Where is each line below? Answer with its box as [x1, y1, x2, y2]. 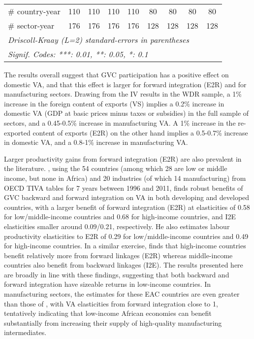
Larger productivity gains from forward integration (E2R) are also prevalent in [4, 153, 242, 164]
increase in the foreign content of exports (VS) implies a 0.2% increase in [4, 98, 224, 108]
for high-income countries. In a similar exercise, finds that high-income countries [4, 240, 246, 251]
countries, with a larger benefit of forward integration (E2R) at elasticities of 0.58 [4, 202, 250, 212]
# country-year [8, 5, 61, 17]
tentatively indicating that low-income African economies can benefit [4, 308, 212, 318]
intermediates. [4, 327, 47, 338]
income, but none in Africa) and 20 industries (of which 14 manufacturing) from [4, 172, 246, 183]
